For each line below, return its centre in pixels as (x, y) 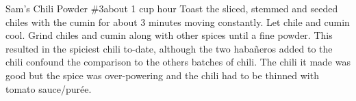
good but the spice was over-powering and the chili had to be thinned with (162, 75)
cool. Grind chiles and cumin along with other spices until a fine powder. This (169, 35)
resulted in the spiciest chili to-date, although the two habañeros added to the (169, 48)
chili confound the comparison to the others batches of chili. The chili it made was (178, 62)
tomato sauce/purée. (49, 88)
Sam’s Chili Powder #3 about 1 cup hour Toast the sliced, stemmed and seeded (172, 8)
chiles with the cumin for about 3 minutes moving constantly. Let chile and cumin (178, 21)
